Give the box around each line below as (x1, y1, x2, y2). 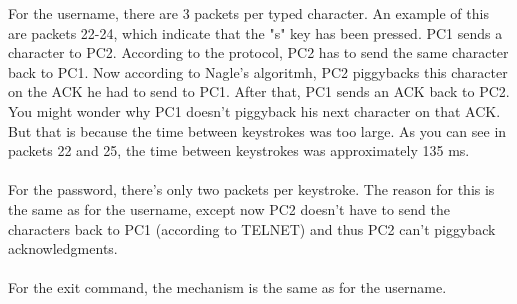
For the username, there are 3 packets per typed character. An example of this (8, 3, 489, 23)
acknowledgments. (8, 238, 118, 259)
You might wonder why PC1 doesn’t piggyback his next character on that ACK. (8, 100, 501, 121)
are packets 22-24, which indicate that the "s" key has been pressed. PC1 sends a (8, 22, 503, 43)
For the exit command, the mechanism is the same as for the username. (8, 277, 447, 298)
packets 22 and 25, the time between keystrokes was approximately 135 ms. (8, 140, 470, 161)
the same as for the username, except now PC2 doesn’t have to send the (8, 198, 450, 219)
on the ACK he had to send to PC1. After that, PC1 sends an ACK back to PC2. (8, 81, 510, 102)
